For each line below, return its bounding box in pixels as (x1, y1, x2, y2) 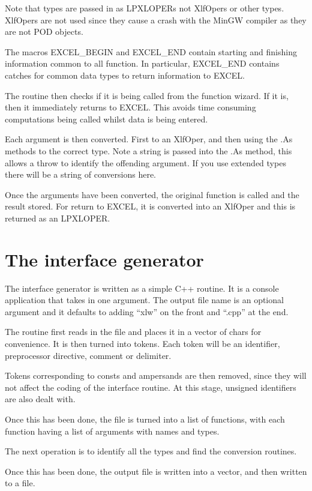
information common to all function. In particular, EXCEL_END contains (5, 57, 280, 70)
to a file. (5, 477, 35, 489)
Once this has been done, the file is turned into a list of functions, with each (5, 412, 285, 425)
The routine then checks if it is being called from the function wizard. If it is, (5, 89, 289, 101)
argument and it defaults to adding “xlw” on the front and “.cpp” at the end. (5, 305, 289, 318)
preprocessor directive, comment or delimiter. (5, 349, 172, 361)
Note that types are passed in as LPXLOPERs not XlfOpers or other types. (5, 2, 284, 14)
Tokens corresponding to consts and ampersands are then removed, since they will (5, 369, 307, 382)
